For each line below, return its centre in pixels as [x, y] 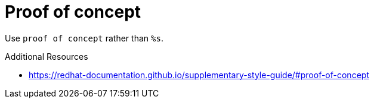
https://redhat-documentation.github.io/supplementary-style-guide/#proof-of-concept [199, 75]
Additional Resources [47, 56]
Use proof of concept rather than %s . [84, 38]
